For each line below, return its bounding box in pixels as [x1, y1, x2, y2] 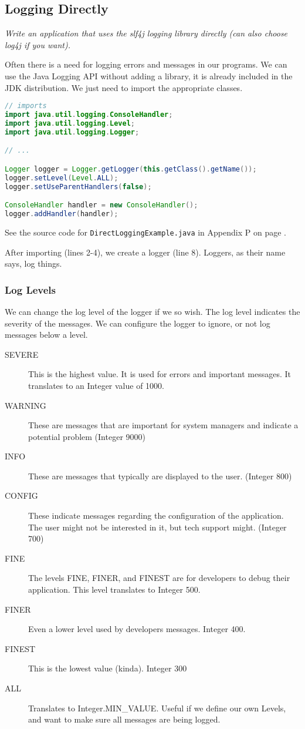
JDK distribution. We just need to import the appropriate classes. [5, 81, 243, 93]
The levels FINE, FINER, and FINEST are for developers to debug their [28, 572, 290, 584]
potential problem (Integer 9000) [28, 430, 145, 442]
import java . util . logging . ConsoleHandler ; [5, 110, 173, 119]
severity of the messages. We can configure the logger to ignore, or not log [5, 317, 270, 329]
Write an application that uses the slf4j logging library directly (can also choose [5, 27, 288, 39]
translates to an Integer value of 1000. [28, 379, 164, 391]
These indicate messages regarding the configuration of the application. [28, 509, 284, 522]
